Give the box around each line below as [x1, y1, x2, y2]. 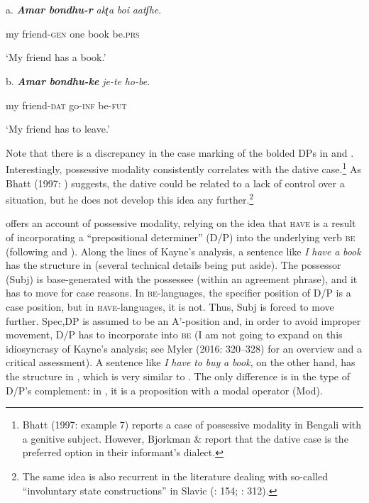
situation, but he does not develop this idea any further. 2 [6, 190, 254, 206]
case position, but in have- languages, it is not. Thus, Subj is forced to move [6, 299, 334, 314]
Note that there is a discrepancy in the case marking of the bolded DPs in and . [6, 145, 354, 160]
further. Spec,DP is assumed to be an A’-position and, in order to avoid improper [6, 313, 361, 328]
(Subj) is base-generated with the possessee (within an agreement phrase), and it [6, 271, 358, 286]
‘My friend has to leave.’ [6, 121, 110, 136]
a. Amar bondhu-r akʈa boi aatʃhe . [6, 2, 162, 17]
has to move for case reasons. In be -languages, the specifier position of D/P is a [6, 285, 351, 300]
